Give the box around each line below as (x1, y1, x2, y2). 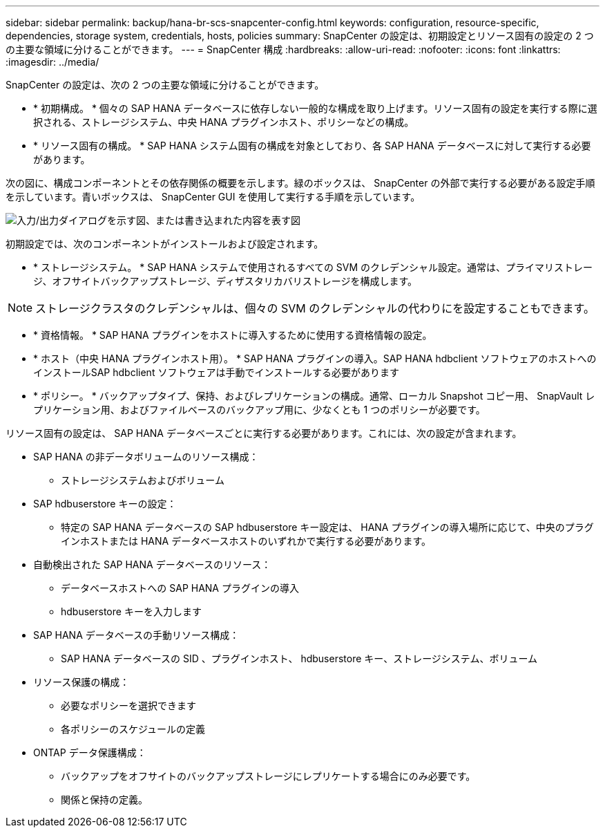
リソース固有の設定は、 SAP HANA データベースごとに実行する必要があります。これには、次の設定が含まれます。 (6, 427, 522, 439)
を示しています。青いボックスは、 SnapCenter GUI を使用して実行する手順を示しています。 (6, 191, 421, 203)
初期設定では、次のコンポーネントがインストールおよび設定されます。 (6, 238, 324, 250)
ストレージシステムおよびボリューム (61, 474, 224, 486)
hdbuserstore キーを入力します (61, 606, 202, 617)
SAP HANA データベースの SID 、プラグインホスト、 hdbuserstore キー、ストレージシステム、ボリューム (61, 653, 538, 664)
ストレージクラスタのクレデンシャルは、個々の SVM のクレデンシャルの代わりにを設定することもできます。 (35, 301, 595, 315)
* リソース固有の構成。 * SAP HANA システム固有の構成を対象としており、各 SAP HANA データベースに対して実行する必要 (33, 140, 591, 151)
